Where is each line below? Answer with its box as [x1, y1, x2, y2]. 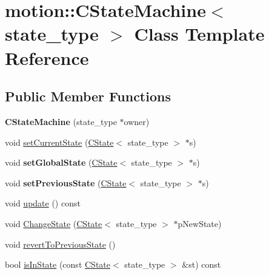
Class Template [134, 21, 265, 46]
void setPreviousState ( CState [5, 176, 127, 189]
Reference [5, 45, 89, 70]
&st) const [182, 258, 221, 271]
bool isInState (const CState [5, 258, 110, 271]
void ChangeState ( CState [5, 217, 102, 229]
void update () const [5, 197, 81, 209]
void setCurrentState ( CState [5, 135, 114, 148]
